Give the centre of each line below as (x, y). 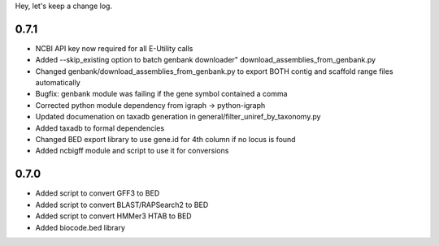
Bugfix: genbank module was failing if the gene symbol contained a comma (161, 94)
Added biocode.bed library (80, 227)
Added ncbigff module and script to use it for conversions (132, 151)
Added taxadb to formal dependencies (100, 128)
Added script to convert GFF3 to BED (98, 193)
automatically (58, 83)
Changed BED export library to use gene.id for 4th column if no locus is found (165, 140)
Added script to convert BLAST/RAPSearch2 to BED (122, 205)
